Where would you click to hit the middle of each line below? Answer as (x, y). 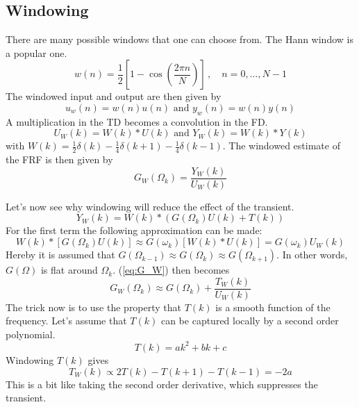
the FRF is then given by (59, 159)
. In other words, (312, 255)
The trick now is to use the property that (94, 307)
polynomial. (31, 334)
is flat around (69, 270)
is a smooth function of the (273, 307)
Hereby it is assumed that (60, 255)
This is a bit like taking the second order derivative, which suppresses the (162, 384)
